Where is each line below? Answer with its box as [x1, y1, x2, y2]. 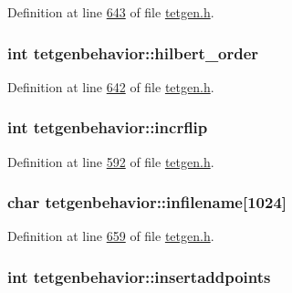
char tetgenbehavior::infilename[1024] [7, 191, 287, 214]
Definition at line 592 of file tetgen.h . [7, 152, 214, 171]
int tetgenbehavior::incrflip [7, 116, 208, 139]
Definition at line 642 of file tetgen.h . [7, 77, 214, 96]
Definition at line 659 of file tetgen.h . [7, 226, 214, 246]
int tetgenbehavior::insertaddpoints [7, 265, 271, 288]
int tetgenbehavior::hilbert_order [7, 41, 259, 64]
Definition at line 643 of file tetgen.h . [7, 3, 214, 21]
